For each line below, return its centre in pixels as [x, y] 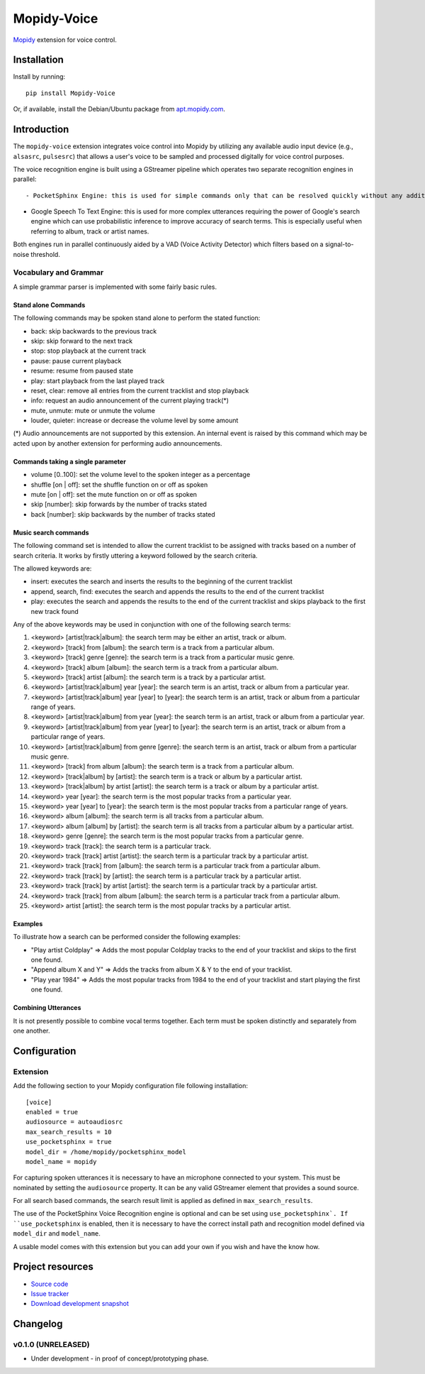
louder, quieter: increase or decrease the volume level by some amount [135, 421]
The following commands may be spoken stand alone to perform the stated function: [137, 318]
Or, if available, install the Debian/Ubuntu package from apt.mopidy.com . [119, 109]
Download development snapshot [80, 1304]
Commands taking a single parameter [70, 461]
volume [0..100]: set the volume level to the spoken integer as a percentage [141, 475]
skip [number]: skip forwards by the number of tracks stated [119, 505]
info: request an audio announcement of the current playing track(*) [130, 400]
